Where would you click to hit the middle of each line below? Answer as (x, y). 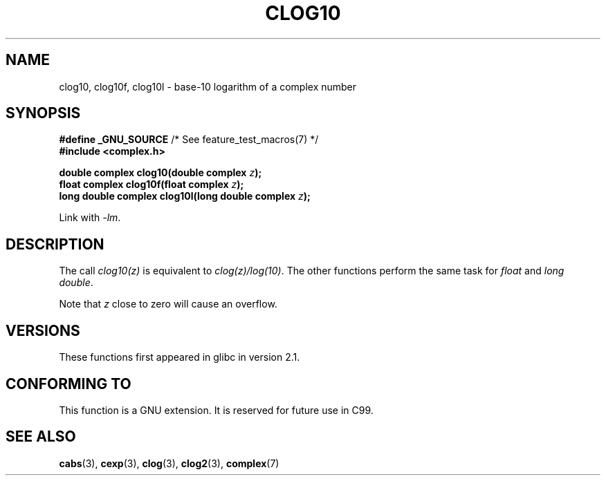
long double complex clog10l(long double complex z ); (185, 196)
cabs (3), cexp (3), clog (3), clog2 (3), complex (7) (169, 463)
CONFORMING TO (68, 384)
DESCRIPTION (55, 244)
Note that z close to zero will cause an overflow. (168, 304)
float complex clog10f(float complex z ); (151, 185)
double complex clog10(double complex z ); (160, 173)
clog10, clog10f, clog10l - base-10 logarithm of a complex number (208, 86)
